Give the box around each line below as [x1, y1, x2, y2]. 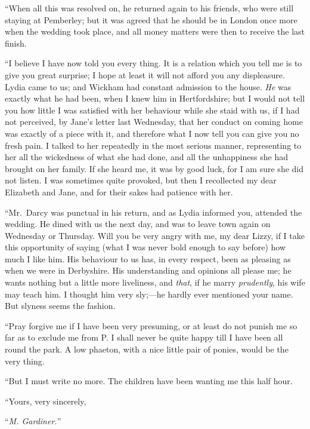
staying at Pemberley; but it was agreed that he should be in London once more [5, 13, 297, 26]
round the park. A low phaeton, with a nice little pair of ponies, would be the [5, 343, 289, 356]
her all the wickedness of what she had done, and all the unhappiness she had [5, 151, 288, 163]
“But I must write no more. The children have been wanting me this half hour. [5, 375, 293, 387]
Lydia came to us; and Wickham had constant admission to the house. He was [5, 80, 292, 93]
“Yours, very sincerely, [5, 394, 86, 407]
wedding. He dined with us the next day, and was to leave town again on [5, 217, 271, 230]
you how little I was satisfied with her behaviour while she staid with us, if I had [5, 103, 300, 116]
